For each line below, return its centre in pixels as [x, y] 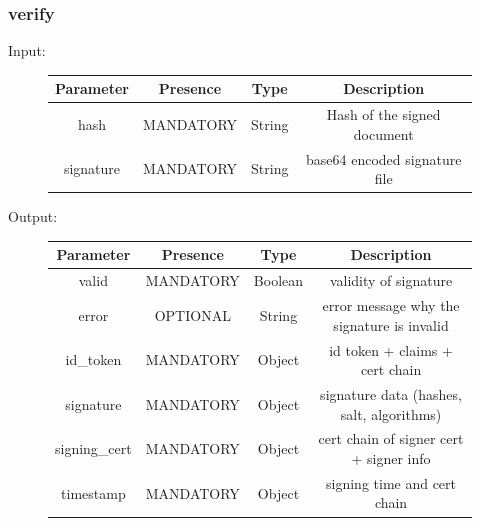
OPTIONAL [192, 314]
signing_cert [93, 448]
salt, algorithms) [391, 413]
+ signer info [391, 457]
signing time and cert [391, 482]
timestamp [93, 492]
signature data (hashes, [391, 393]
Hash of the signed [383, 114]
